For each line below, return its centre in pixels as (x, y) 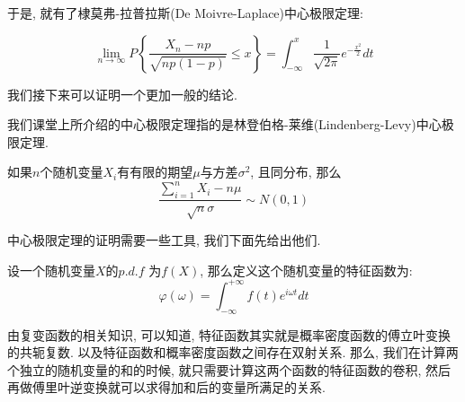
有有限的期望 (155, 172)
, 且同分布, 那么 (296, 172)
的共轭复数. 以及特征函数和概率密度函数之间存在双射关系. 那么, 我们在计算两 (233, 352)
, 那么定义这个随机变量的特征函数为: (306, 270)
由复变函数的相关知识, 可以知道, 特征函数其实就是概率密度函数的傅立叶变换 (229, 334)
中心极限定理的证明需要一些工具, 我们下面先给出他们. (164, 240)
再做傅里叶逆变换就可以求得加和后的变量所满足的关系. (166, 387)
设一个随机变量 (51, 270)
